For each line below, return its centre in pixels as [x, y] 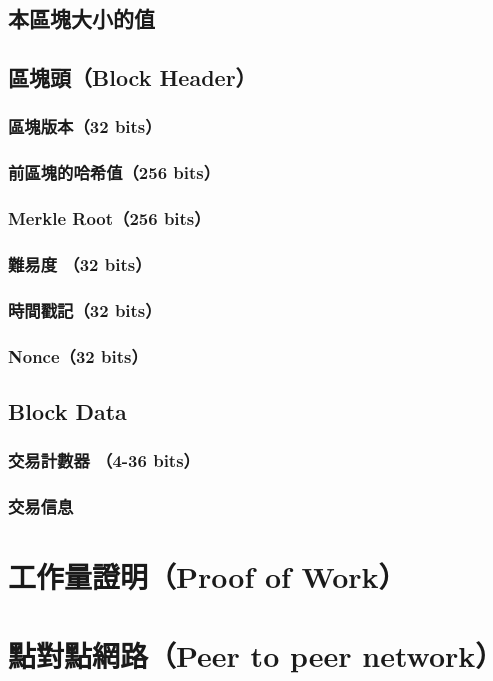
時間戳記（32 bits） [85, 309]
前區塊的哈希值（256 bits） [114, 172]
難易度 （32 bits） [80, 264]
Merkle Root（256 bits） [109, 218]
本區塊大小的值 [81, 18]
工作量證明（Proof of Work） [207, 576]
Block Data [67, 411]
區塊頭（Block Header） [132, 77]
